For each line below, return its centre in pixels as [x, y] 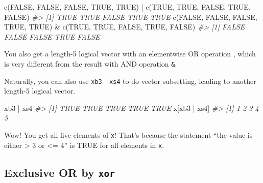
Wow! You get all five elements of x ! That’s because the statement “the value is [128, 135]
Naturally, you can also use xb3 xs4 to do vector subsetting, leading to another [130, 81]
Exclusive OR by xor [59, 172]
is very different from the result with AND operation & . [91, 63]
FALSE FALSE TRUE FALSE [52, 36]
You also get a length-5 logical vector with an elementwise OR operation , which [130, 54]
